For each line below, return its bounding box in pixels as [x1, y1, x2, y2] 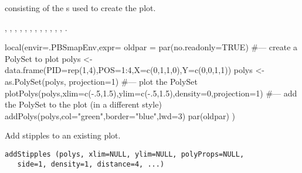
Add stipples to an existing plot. [5, 129, 121, 141]
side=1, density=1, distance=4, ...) [17, 160, 165, 168]
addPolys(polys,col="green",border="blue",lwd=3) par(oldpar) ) [5, 109, 235, 122]
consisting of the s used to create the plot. [5, 2, 156, 13]
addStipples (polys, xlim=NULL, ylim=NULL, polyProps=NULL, [5, 150, 245, 158]
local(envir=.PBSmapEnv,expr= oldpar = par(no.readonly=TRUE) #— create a [5, 41, 298, 53]
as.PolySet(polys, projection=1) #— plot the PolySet [5, 75, 198, 87]
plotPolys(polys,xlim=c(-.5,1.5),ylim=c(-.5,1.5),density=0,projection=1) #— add [5, 86, 297, 99]
